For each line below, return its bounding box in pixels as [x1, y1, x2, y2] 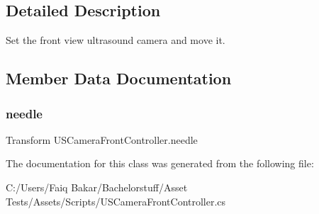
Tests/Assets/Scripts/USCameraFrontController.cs [6, 193, 226, 208]
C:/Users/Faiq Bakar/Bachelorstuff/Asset [6, 179, 188, 194]
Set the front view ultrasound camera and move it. [6, 33, 225, 47]
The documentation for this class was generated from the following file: [6, 156, 314, 171]
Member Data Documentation [6, 67, 232, 89]
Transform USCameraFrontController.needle [6, 132, 198, 147]
